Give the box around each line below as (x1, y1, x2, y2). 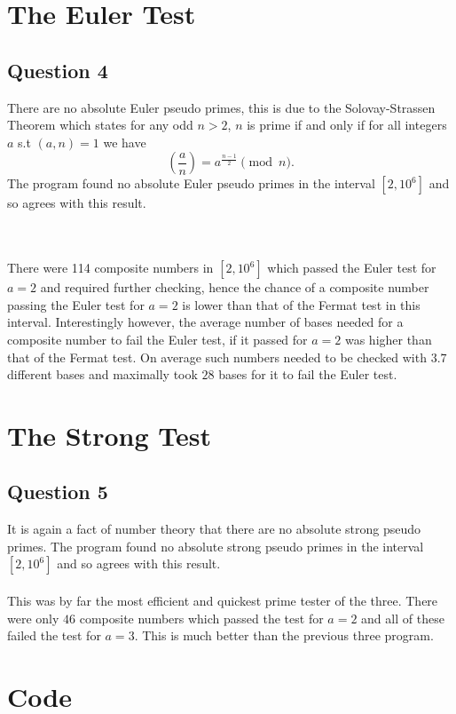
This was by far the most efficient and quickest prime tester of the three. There (7, 591, 438, 610)
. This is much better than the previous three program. (134, 626, 434, 645)
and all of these (361, 608, 444, 627)
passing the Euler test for (7, 295, 145, 313)
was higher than (344, 329, 432, 348)
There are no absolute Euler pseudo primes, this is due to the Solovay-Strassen (7, 98, 436, 116)
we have (103, 132, 146, 151)
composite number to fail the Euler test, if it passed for (7, 329, 308, 348)
